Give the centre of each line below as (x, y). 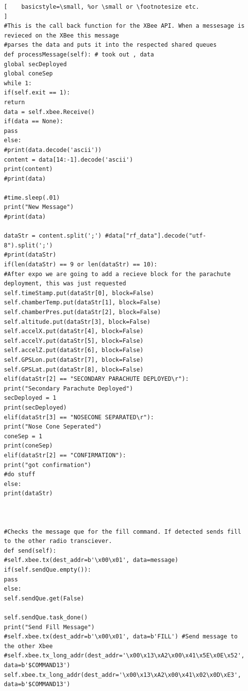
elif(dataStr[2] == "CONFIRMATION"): (65, 455)
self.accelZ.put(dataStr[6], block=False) (74, 350)
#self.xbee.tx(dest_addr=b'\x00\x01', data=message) (91, 560)
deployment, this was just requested (65, 284)
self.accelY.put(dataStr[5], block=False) (74, 341)
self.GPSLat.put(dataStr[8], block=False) (74, 369)
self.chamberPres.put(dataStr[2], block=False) (83, 312)
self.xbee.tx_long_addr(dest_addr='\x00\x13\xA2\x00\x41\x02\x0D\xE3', (123, 675)
